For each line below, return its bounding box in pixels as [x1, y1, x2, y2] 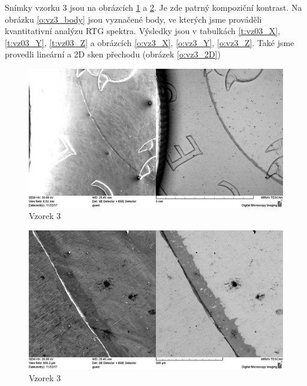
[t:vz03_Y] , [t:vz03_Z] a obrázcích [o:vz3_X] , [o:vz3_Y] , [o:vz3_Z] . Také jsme [5, 36, 294, 48]
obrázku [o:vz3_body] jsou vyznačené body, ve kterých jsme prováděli [5, 13, 262, 25]
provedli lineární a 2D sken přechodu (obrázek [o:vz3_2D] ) [5, 48, 221, 60]
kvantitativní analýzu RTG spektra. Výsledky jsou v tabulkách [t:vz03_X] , [5, 25, 281, 37]
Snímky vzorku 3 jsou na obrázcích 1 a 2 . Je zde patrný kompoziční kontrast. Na [5, 1, 302, 13]
